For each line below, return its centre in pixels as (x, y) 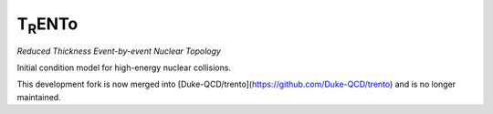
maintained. (39, 97)
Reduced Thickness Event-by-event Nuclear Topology (119, 51)
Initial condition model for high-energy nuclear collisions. (124, 67)
